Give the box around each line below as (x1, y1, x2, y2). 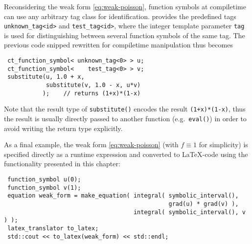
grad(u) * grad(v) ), (168, 200, 239, 207)
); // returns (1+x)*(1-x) (42, 89, 141, 97)
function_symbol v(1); (7, 184, 81, 191)
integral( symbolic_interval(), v (133, 208, 246, 216)
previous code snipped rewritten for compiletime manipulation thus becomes (4, 40, 233, 50)
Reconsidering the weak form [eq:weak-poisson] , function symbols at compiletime (4, 1, 246, 11)
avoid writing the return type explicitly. (4, 123, 123, 133)
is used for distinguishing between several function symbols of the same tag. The (4, 30, 245, 40)
